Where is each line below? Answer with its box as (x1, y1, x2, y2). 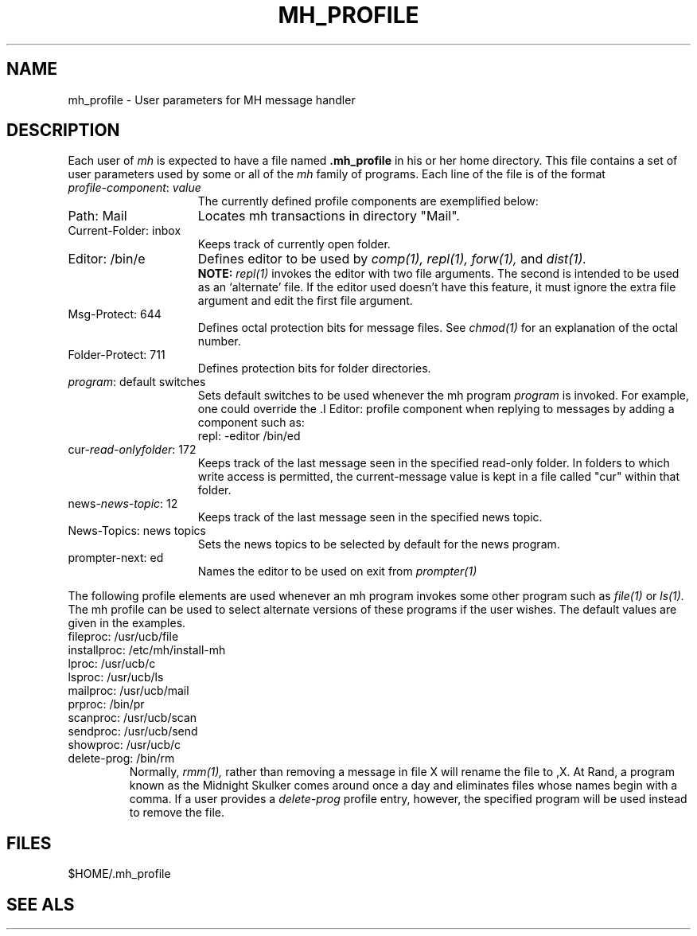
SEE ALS (6, 894, 75, 915)
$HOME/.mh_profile (68, 867, 171, 881)
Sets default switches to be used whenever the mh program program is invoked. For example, (197, 388, 690, 403)
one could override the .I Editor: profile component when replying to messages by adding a (197, 402, 675, 416)
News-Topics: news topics (68, 524, 206, 538)
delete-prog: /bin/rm (68, 751, 175, 766)
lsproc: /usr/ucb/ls (68, 670, 164, 684)
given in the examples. (68, 616, 186, 630)
